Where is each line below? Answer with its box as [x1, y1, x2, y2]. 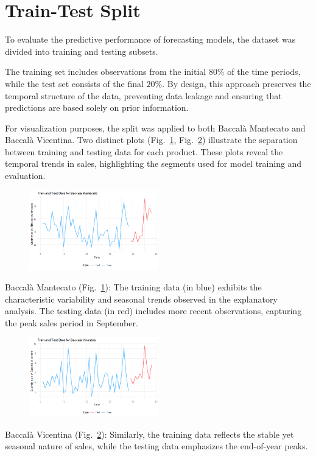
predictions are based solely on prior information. [5, 101, 189, 114]
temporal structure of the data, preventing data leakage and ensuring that [5, 89, 282, 102]
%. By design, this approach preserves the [155, 77, 311, 89]
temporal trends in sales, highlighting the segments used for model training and [5, 157, 302, 170]
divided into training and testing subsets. [5, 44, 158, 57]
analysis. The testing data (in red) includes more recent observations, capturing [5, 304, 302, 317]
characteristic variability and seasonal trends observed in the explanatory [5, 292, 278, 305]
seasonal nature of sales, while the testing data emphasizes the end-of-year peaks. [5, 440, 308, 452]
